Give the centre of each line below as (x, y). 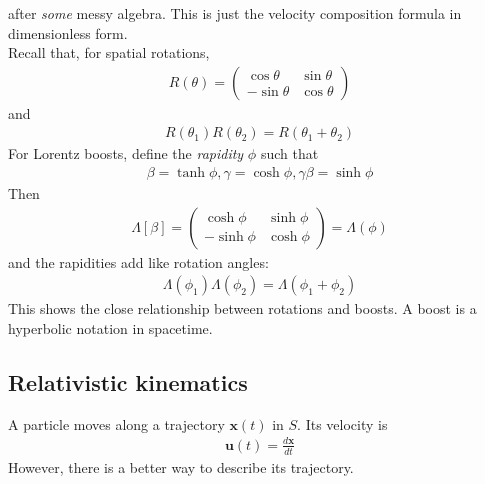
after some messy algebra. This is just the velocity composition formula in (235, 13)
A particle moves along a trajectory (116, 423)
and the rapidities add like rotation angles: (138, 261)
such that (289, 153)
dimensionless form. (68, 32)
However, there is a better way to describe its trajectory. (181, 466)
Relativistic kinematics (128, 381)
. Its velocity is (342, 423)
